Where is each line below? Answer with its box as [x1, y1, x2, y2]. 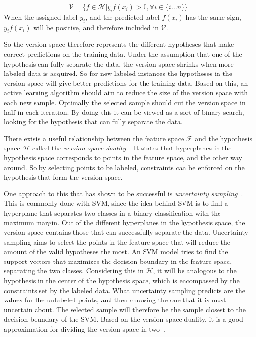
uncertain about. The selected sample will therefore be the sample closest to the [4, 304, 246, 314]
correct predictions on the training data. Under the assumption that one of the [4, 48, 242, 59]
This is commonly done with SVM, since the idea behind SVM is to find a [4, 198, 228, 208]
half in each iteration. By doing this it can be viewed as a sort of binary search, [4, 107, 244, 117]
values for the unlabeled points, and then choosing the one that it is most [4, 295, 226, 305]
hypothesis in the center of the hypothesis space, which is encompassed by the [4, 275, 240, 286]
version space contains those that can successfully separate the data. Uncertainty [4, 227, 248, 237]
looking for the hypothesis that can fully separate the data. [4, 116, 183, 127]
